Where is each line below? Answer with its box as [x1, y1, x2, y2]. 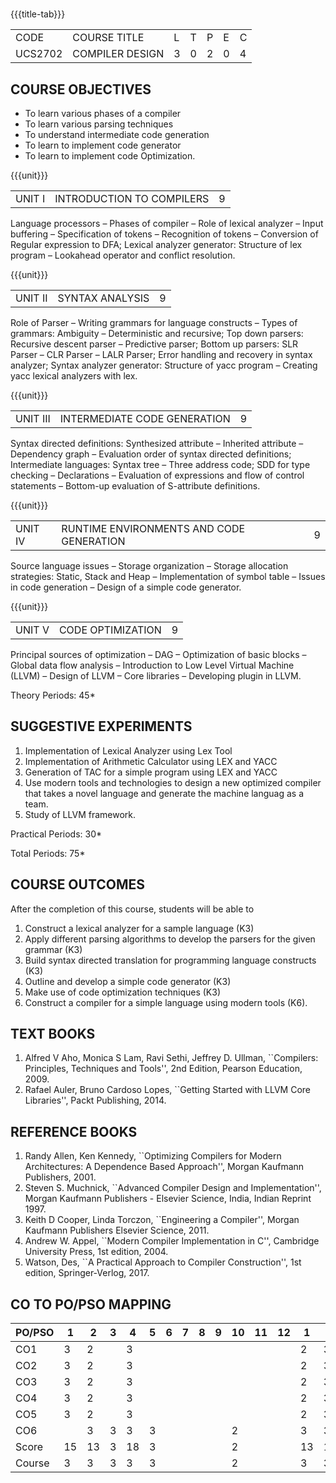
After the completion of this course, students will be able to [10, 903, 255, 915]
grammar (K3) [24, 943, 83, 955]
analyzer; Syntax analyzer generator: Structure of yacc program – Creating [10, 359, 318, 371]
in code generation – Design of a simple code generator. [10, 581, 242, 593]
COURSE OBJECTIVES [10, 81, 152, 98]
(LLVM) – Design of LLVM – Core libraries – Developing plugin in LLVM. [10, 670, 302, 682]
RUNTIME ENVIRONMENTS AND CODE [61, 522, 246, 535]
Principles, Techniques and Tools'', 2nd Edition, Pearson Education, [24, 1063, 303, 1075]
